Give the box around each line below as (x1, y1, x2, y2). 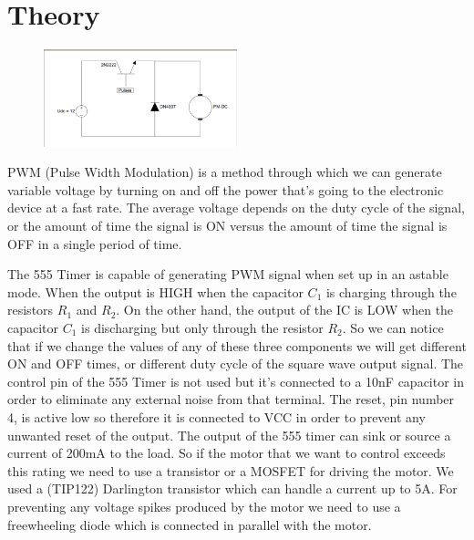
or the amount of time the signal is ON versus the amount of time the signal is (7, 216, 448, 235)
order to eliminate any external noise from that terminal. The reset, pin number (7, 389, 455, 409)
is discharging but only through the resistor (81, 318, 324, 337)
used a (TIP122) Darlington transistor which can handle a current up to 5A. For (7, 479, 458, 498)
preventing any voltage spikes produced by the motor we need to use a (7, 496, 401, 515)
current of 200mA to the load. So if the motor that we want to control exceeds (7, 443, 446, 462)
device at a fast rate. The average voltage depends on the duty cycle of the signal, (7, 198, 465, 217)
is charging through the (325, 282, 457, 301)
